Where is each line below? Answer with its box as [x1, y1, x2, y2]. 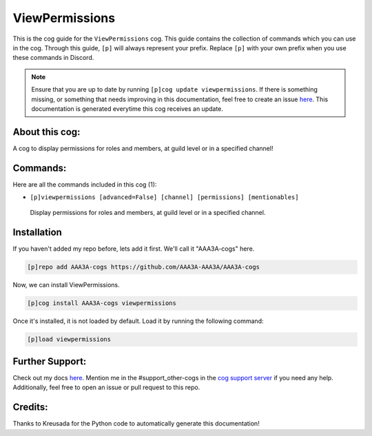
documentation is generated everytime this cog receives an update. [31, 104, 224, 113]
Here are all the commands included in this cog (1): [12, 180, 157, 189]
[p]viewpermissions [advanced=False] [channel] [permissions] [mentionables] [30, 194, 299, 201]
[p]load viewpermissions [27, 335, 112, 344]
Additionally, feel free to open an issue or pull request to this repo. [12, 383, 200, 392]
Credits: [12, 402, 48, 413]
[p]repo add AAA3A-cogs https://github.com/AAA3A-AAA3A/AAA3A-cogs [27, 263, 260, 271]
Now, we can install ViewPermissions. [12, 281, 120, 289]
